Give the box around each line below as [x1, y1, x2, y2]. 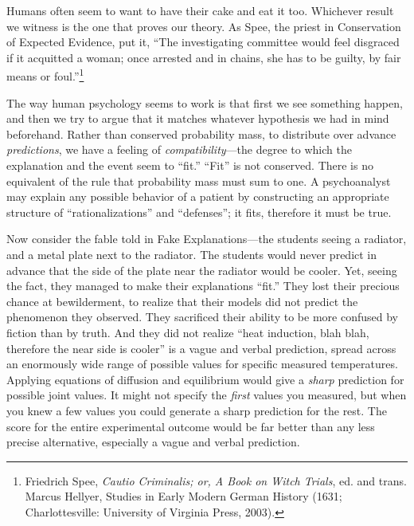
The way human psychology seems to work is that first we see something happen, [6, 94, 403, 111]
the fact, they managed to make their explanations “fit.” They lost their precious [6, 277, 400, 294]
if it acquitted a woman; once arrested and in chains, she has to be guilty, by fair [6, 49, 401, 65]
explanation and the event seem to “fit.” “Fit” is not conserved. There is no [6, 157, 373, 173]
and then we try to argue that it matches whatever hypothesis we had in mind [6, 110, 389, 127]
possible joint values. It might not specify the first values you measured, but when [6, 387, 407, 403]
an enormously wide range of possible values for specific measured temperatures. [6, 355, 398, 372]
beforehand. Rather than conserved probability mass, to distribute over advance [6, 125, 396, 142]
